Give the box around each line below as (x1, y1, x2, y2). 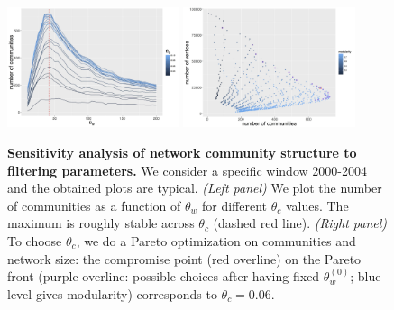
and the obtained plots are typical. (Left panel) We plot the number (7, 178, 382, 197)
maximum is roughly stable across (7, 214, 195, 232)
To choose (7, 231, 62, 250)
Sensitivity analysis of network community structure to (7, 143, 357, 161)
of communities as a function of (7, 196, 181, 214)
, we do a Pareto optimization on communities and (76, 231, 356, 250)
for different (201, 196, 268, 214)
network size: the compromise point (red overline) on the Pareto (7, 249, 362, 268)
